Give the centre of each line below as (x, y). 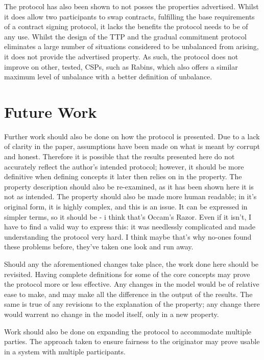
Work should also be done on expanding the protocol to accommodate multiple (128, 331)
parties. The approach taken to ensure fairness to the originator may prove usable (132, 341)
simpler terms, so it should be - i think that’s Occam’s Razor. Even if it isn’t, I (128, 216)
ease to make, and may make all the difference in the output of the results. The (128, 294)
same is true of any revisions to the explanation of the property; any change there (132, 304)
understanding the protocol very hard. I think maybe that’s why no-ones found (128, 236)
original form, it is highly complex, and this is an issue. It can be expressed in (126, 207)
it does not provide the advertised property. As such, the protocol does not (121, 56)
